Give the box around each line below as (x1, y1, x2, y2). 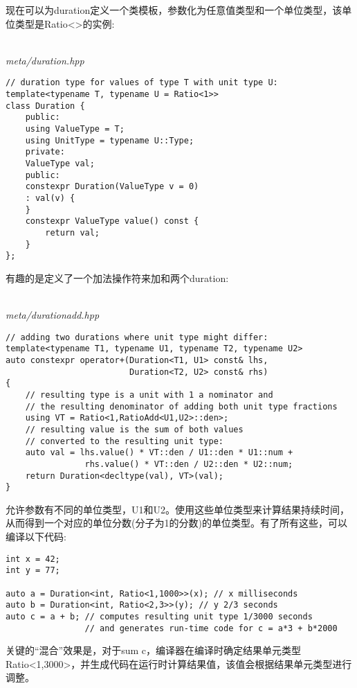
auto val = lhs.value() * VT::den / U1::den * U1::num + (25, 448, 293, 458)
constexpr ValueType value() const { (25, 216, 199, 227)
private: (25, 147, 65, 157)
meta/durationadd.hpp (6, 308, 100, 322)
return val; (45, 227, 100, 238)
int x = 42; (6, 554, 60, 564)
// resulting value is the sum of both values (25, 424, 244, 434)
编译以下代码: (6, 529, 66, 544)
